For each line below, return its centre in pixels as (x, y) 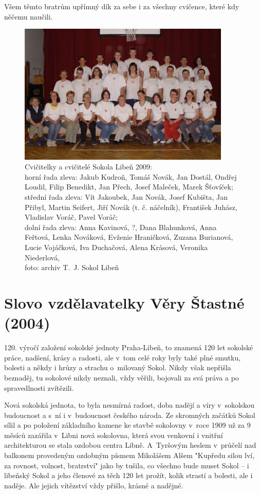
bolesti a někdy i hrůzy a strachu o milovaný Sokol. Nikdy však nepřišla (118, 367)
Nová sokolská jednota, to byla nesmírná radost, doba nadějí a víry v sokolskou (129, 405)
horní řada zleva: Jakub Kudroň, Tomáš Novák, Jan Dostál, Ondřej (131, 176)
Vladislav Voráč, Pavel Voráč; (71, 217)
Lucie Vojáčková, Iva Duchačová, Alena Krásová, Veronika (116, 247)
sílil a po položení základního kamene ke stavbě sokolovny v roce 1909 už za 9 (127, 425)
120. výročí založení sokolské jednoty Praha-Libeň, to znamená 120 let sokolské (129, 347)
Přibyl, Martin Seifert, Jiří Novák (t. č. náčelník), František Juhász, (131, 207)
